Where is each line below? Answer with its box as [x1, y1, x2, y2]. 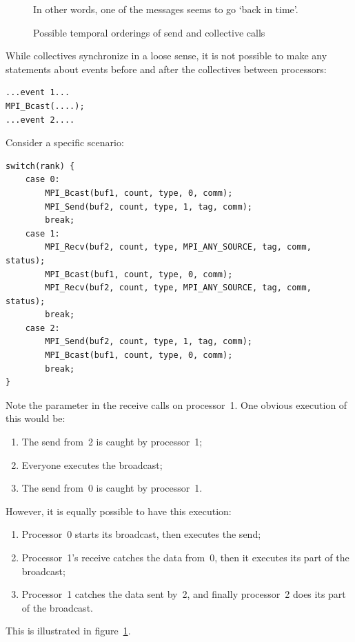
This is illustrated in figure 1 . [6, 623, 131, 638]
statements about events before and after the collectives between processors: [6, 61, 327, 76]
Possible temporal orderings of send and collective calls [33, 25, 265, 39]
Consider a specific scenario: [6, 135, 124, 150]
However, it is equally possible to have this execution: [6, 503, 232, 518]
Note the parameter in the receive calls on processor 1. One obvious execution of [6, 397, 347, 412]
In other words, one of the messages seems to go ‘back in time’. [33, 2, 298, 16]
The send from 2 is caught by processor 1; [21, 434, 203, 449]
